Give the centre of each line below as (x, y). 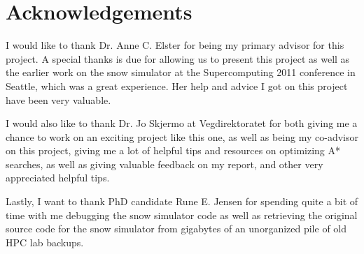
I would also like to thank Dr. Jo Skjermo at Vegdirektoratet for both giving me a (182, 123)
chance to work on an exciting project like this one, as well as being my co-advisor (182, 136)
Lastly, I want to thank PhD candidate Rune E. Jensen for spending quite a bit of (182, 201)
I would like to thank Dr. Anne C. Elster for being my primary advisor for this (175, 45)
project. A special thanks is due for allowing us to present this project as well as (178, 58)
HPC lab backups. (45, 242)
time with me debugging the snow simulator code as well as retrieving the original (182, 215)
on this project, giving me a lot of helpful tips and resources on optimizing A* (173, 150)
